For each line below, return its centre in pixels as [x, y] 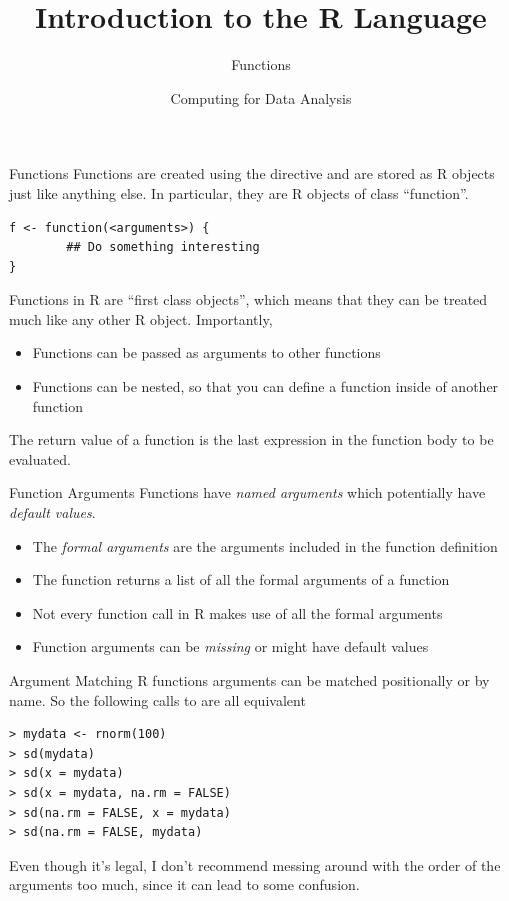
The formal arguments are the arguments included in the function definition [265, 545]
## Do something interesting [163, 247]
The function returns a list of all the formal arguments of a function [241, 579]
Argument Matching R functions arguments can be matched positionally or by [249, 680]
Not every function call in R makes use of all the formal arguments [237, 612]
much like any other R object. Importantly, [141, 318]
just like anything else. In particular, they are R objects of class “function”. [239, 192]
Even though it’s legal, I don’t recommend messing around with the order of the [255, 864]
